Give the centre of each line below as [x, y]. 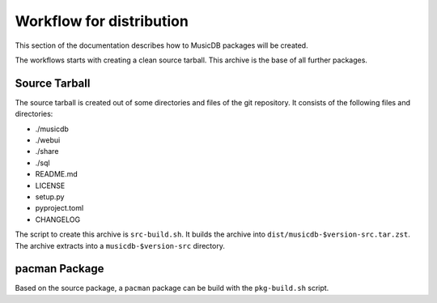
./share [47, 151]
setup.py [50, 196]
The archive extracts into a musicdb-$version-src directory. [120, 245]
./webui [48, 140]
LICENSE [50, 186]
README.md [57, 174]
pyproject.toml [59, 208]
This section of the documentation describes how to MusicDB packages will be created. [161, 45]
